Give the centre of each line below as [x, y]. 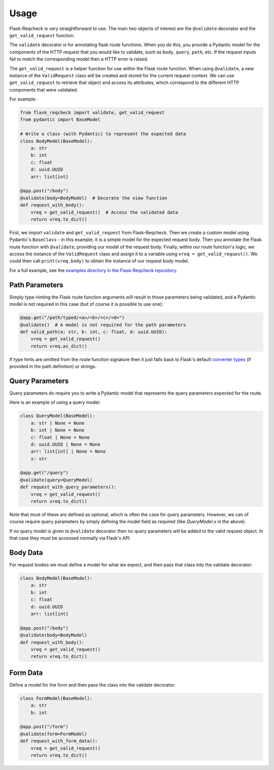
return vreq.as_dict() [59, 346]
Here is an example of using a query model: [55, 402]
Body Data [26, 553]
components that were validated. [44, 90]
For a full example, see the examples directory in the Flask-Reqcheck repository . [93, 270]
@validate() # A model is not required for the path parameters [103, 325]
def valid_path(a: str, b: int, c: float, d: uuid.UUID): [94, 332]
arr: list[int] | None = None [68, 452]
